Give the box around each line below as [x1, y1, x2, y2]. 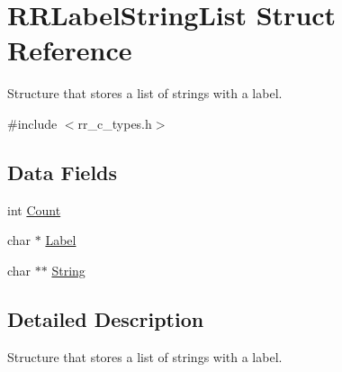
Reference [7, 32, 132, 68]
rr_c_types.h [77, 113, 152, 132]
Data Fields [7, 158, 118, 186]
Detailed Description [7, 304, 204, 332]
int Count [7, 200, 61, 219]
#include [7, 113, 58, 132]
